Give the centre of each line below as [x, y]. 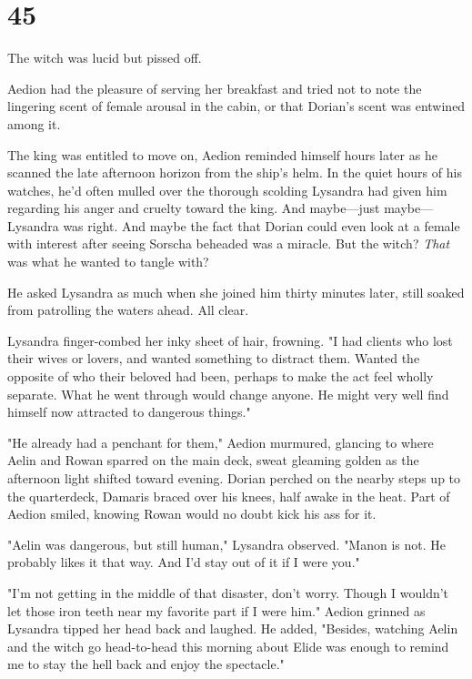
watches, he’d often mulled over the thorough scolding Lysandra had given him [227, 190]
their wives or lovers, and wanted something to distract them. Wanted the [214, 358]
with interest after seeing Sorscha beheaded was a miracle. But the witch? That [229, 243]
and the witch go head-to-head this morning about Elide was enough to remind [228, 646]
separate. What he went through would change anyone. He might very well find [228, 394]
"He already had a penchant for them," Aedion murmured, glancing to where [221, 442]
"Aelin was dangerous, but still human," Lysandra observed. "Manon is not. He [227, 544]
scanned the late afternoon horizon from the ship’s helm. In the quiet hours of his [235, 172]
